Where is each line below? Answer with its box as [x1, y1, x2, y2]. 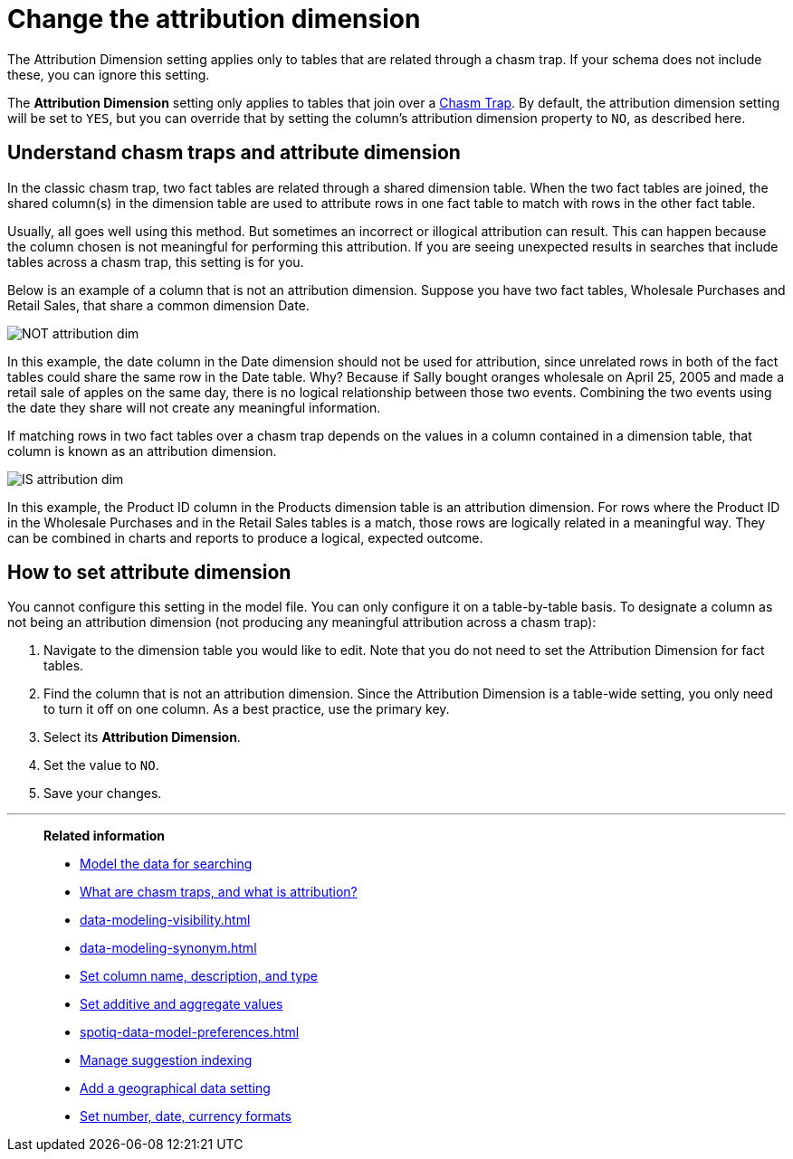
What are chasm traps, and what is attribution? [80, 884, 358, 900]
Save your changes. [43, 785, 162, 802]
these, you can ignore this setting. [7, 66, 210, 82]
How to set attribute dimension [7, 561, 291, 584]
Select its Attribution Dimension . [43, 729, 241, 746]
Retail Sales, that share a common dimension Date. [7, 297, 310, 313]
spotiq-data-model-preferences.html [80, 1024, 300, 1040]
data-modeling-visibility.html [80, 912, 251, 928]
